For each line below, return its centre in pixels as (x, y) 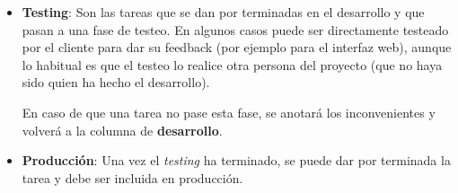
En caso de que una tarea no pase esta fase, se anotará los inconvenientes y (229, 112)
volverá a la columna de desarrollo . (122, 130)
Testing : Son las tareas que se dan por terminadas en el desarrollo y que (223, 12)
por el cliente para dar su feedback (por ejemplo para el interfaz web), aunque (237, 47)
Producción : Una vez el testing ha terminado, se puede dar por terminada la (236, 160)
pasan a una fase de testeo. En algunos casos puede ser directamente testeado (235, 29)
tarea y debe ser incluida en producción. (132, 177)
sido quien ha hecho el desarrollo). (116, 82)
